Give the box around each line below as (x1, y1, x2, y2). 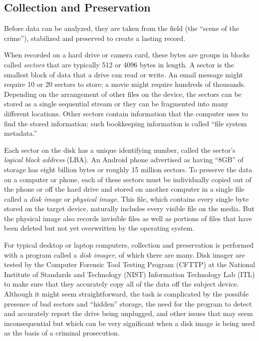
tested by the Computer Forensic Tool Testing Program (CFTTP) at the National (4, 259, 256, 270)
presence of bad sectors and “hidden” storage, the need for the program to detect (4, 298, 252, 309)
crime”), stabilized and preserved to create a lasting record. (4, 32, 186, 43)
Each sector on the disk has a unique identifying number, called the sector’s (4, 144, 236, 155)
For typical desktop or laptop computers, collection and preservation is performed (4, 240, 254, 250)
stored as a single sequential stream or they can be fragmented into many (4, 98, 229, 109)
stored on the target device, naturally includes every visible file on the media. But (4, 203, 255, 214)
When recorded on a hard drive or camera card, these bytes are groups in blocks (4, 49, 250, 60)
